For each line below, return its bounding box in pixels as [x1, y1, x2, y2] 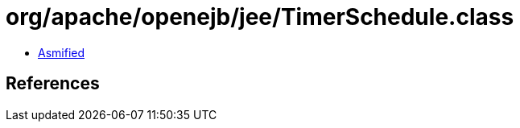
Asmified [38, 45, 85, 60]
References [6, 73, 100, 94]
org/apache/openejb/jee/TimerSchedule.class [6, 3, 514, 31]
